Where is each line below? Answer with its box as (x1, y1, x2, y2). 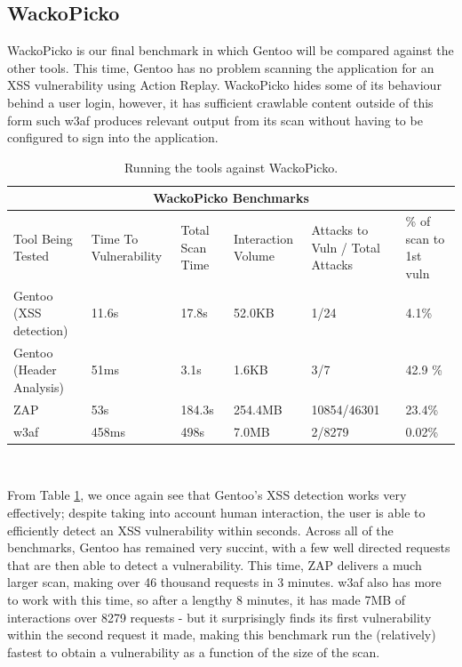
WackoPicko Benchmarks (153, 189, 309, 207)
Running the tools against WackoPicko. (123, 157, 339, 176)
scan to (405, 229, 445, 247)
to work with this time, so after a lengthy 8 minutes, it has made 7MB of (7, 590, 406, 608)
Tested (13, 246, 50, 265)
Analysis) (13, 378, 64, 397)
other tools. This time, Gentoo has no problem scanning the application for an (7, 58, 434, 76)
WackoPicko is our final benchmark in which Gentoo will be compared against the (7, 41, 454, 60)
